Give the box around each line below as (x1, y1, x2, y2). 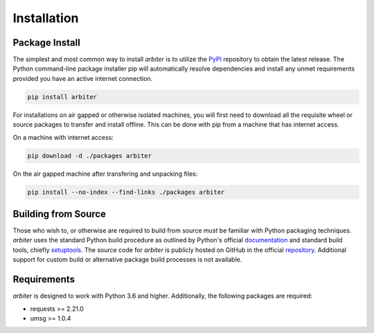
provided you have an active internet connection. (12, 74, 153, 82)
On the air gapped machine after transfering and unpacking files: (12, 170, 198, 178)
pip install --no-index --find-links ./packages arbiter (27, 188, 225, 196)
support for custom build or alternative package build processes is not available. (12, 255, 242, 264)
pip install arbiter (27, 93, 97, 100)
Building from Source (12, 208, 107, 219)
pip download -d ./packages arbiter (27, 152, 152, 159)
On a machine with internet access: (12, 133, 114, 141)
